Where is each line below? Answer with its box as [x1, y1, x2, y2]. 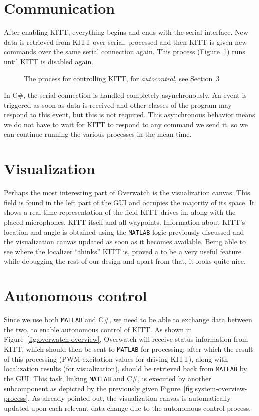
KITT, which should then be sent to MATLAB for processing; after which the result [4, 343, 253, 354]
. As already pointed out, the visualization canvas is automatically [28, 393, 231, 403]
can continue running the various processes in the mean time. [4, 129, 192, 139]
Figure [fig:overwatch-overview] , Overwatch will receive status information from [4, 334, 248, 344]
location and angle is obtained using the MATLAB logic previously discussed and [4, 226, 244, 237]
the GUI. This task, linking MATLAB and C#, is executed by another [4, 373, 211, 383]
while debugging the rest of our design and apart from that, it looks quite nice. [4, 256, 246, 266]
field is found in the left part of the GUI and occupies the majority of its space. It [4, 197, 255, 207]
